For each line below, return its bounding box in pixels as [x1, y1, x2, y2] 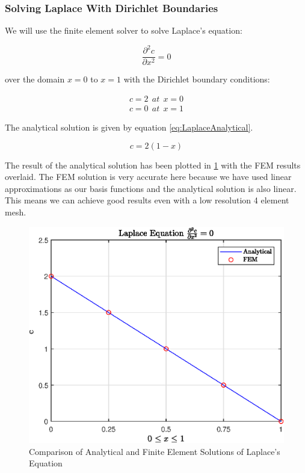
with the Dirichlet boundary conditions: [123, 73, 270, 85]
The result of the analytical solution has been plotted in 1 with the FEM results [5, 158, 301, 171]
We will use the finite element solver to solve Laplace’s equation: [5, 24, 242, 37]
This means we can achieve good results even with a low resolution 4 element [5, 194, 289, 206]
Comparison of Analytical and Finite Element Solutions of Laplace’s [29, 445, 280, 457]
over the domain [5, 73, 65, 85]
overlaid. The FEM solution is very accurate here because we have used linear [5, 170, 292, 183]
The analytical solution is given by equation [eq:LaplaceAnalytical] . [5, 121, 253, 134]
